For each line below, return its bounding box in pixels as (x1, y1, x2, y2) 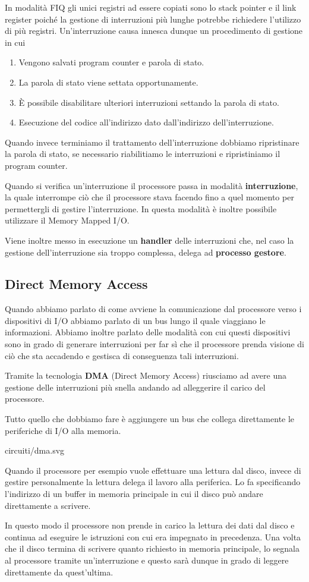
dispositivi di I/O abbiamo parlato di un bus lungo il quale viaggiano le (5, 314, 266, 326)
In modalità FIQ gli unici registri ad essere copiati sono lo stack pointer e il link (5, 1, 297, 13)
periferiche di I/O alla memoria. (5, 424, 121, 436)
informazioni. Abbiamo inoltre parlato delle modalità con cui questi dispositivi (5, 326, 291, 338)
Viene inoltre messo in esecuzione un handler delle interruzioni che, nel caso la (5, 234, 294, 246)
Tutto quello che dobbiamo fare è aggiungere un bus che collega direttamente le (5, 413, 295, 425)
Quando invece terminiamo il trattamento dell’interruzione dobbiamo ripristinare (5, 136, 299, 148)
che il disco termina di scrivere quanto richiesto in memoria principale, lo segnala (5, 542, 299, 555)
